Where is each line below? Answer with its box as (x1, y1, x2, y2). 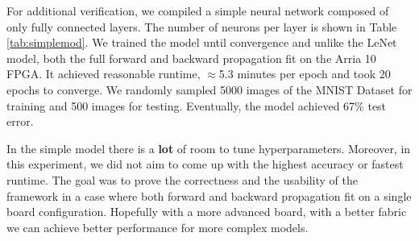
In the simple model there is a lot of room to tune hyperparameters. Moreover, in (6, 139, 411, 156)
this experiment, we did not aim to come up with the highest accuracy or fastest (6, 156, 404, 172)
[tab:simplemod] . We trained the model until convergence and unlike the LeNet (6, 34, 397, 51)
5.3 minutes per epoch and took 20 (218, 65, 391, 82)
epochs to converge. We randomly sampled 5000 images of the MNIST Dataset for (6, 81, 413, 98)
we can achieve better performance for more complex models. (6, 218, 309, 235)
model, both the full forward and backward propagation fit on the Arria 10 (6, 49, 376, 66)
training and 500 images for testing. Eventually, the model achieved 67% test (6, 97, 387, 114)
